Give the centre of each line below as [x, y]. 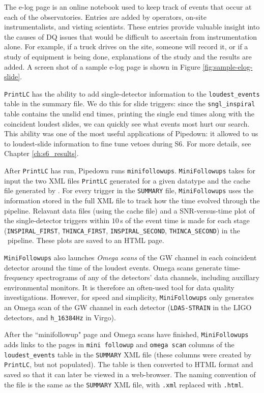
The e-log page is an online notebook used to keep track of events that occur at [128, 7]
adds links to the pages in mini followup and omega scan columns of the [119, 344]
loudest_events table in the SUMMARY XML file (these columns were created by [128, 354]
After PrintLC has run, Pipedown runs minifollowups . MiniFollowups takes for [130, 171]
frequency [19, 277]
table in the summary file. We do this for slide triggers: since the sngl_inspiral [130, 103]
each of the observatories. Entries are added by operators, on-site [105, 17]
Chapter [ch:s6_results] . [41, 153]
